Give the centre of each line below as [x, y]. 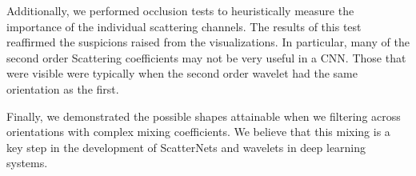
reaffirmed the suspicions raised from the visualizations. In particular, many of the [208, 42]
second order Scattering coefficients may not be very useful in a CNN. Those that [206, 57]
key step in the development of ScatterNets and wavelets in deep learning [186, 147]
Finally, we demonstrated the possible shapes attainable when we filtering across [204, 116]
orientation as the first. [63, 88]
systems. [27, 163]
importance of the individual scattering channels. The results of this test [184, 26]
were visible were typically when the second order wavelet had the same [182, 73]
